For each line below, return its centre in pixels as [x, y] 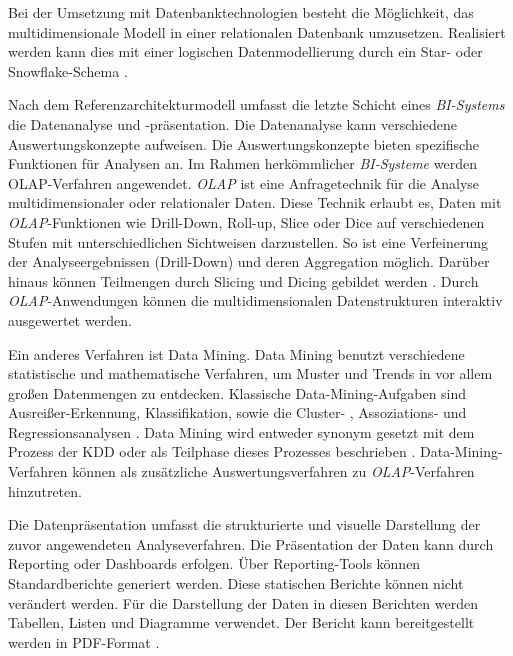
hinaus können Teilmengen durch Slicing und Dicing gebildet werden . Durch [243, 280]
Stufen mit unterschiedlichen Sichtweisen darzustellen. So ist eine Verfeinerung [248, 241]
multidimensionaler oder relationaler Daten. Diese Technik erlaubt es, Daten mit [255, 202]
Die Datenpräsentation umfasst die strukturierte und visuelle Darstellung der [244, 524]
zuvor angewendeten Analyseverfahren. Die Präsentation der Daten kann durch [251, 543]
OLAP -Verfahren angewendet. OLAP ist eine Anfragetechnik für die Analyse [244, 182]
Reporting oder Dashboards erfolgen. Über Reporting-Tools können [214, 563]
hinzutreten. [45, 490]
